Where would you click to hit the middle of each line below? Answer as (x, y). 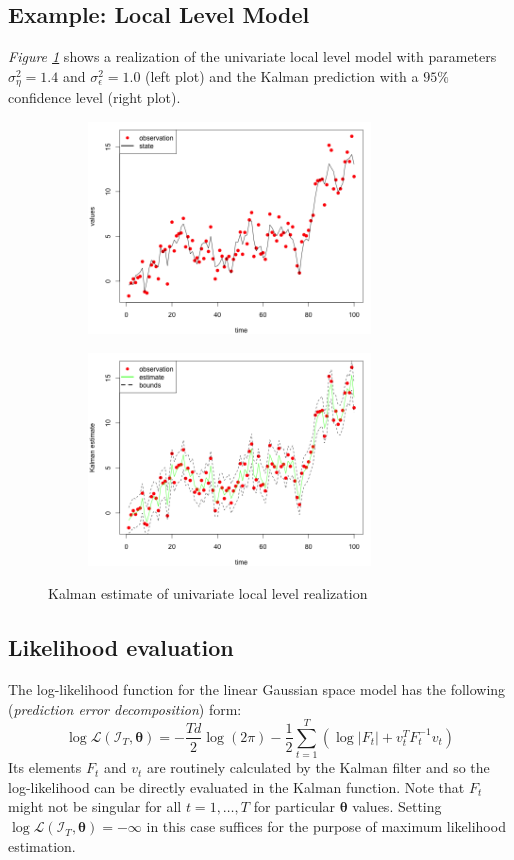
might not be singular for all (95, 806)
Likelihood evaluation (121, 647)
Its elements (45, 767)
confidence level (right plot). (94, 97)
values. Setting (397, 806)
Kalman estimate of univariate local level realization (208, 593)
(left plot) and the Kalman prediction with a (282, 75)
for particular (294, 806)
